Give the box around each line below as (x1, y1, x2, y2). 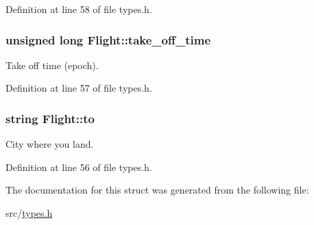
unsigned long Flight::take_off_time (5, 31, 210, 48)
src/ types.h (5, 206, 53, 220)
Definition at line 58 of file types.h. (5, 2, 152, 16)
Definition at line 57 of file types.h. (5, 81, 152, 95)
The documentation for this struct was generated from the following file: (5, 183, 309, 197)
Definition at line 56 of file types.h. (5, 159, 152, 174)
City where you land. (5, 137, 94, 151)
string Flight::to (5, 109, 95, 127)
